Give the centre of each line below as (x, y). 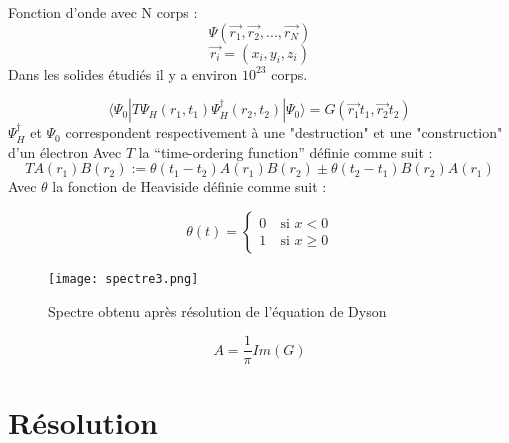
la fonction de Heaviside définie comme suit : (189, 186)
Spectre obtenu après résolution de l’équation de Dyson (217, 310)
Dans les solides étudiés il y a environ (123, 73)
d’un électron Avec (65, 151)
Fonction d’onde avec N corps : (103, 12)
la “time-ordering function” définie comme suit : (285, 151)
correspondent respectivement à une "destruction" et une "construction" (284, 132)
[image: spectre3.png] (123, 278)
